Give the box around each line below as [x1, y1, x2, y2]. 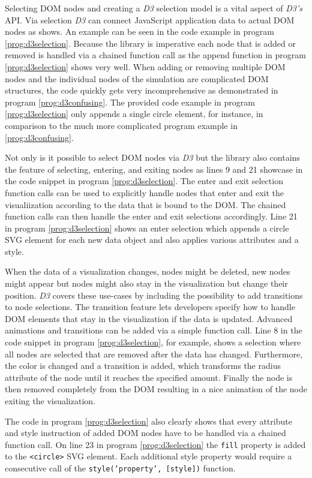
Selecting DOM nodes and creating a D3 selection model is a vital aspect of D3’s [5, 2, 302, 14]
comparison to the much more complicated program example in [5, 119, 238, 131]
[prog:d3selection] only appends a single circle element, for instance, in [5, 107, 263, 120]
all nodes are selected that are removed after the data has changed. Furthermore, [5, 347, 303, 360]
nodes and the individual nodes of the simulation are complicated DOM [5, 72, 269, 85]
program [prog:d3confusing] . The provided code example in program [5, 95, 255, 108]
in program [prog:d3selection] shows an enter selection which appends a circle [5, 221, 289, 234]
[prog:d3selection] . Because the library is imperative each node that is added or [5, 37, 296, 49]
